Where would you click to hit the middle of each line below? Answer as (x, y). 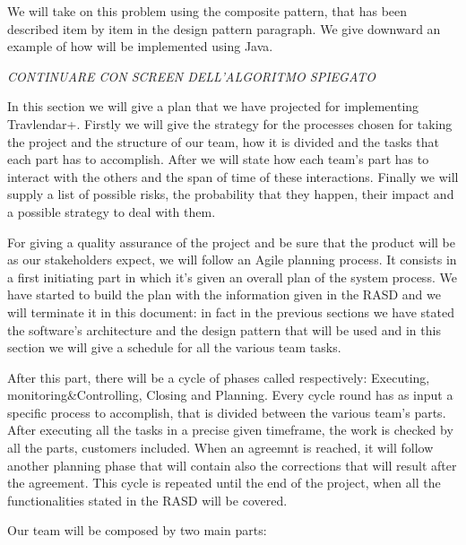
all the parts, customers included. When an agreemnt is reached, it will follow (220, 448)
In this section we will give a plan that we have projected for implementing (213, 106)
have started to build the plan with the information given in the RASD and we (224, 294)
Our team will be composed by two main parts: (137, 530)
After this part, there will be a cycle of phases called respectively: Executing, (219, 377)
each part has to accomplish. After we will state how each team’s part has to (218, 159)
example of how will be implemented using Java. (140, 46)
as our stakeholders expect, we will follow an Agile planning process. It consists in (232, 260)
